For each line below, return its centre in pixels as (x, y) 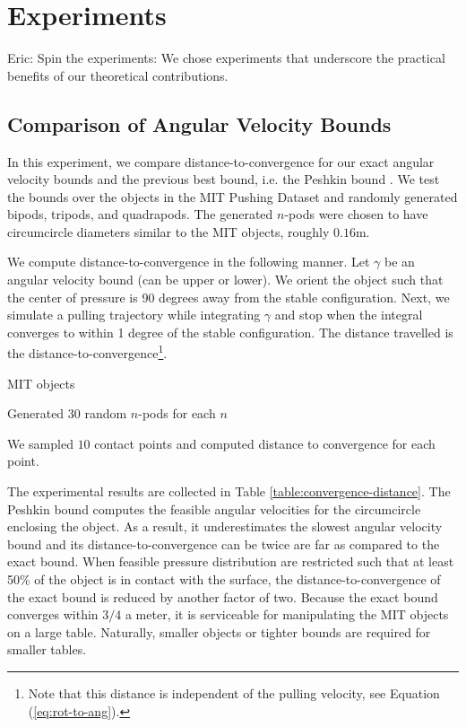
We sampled (40, 443)
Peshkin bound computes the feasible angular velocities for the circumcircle (214, 508)
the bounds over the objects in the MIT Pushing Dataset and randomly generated (233, 196)
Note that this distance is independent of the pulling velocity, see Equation (234, 693)
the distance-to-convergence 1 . (87, 352)
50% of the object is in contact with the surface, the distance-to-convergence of (224, 579)
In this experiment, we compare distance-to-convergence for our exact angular (221, 161)
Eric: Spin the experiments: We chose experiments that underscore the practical (226, 58)
